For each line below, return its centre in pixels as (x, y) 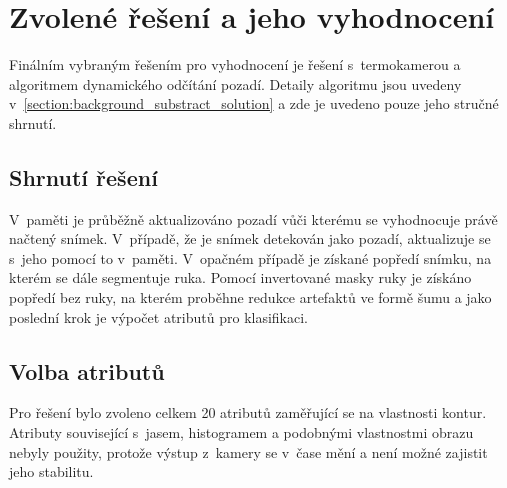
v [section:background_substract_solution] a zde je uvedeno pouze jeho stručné (254, 103)
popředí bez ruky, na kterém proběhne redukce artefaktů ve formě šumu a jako (250, 297)
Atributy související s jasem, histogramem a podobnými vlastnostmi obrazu (241, 432)
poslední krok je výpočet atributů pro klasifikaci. (158, 316)
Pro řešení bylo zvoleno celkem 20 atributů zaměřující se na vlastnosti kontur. (248, 412)
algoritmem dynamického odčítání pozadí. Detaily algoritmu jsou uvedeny (235, 83)
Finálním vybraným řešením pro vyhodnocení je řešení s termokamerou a (235, 64)
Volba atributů (87, 370)
